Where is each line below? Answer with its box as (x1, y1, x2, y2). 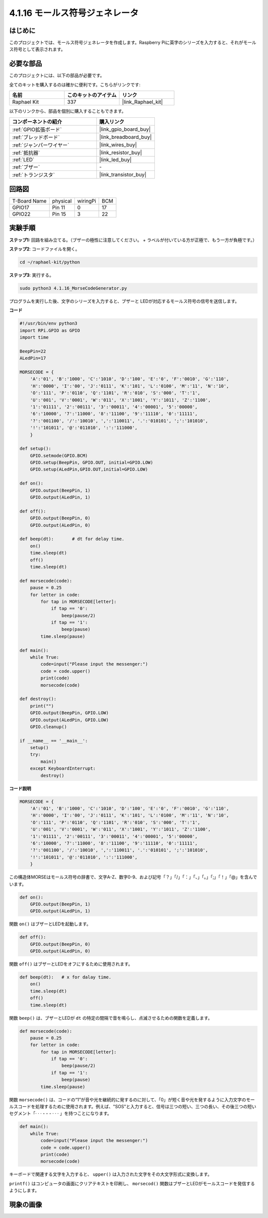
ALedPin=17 (19, 355, 46, 361)
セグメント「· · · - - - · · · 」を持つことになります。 (9, 1111, 112, 1117)
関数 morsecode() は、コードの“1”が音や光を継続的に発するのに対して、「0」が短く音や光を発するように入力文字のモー (9, 1096, 255, 1103)
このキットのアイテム (67, 92, 117, 99)
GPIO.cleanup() (30, 724, 67, 730)
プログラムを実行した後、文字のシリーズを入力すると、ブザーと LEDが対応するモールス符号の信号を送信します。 (9, 298, 240, 304)
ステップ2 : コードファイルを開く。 (9, 246, 80, 252)
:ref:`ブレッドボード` (12, 134, 60, 141)
